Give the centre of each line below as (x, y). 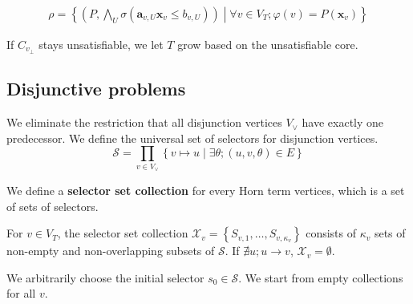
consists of (331, 233)
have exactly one (343, 122)
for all (21, 293)
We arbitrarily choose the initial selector (105, 277)
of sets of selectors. (53, 206)
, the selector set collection (123, 233)
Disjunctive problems (96, 89)
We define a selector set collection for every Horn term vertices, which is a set (206, 191)
